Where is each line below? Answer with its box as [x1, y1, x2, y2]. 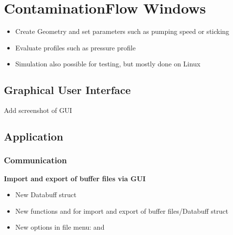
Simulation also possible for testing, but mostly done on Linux [15, 59, 201, 69]
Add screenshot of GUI [4, 105, 72, 115]
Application [4, 129, 63, 144]
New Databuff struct [15, 189, 77, 200]
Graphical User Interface [4, 82, 131, 97]
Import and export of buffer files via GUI [4, 173, 146, 183]
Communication [4, 154, 67, 166]
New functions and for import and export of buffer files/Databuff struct [15, 205, 229, 216]
